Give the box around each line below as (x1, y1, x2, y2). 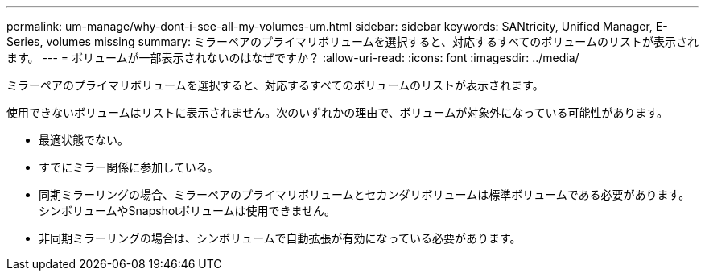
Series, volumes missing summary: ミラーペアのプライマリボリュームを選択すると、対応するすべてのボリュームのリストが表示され (6, 35, 699, 48)
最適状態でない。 (39, 133, 129, 147)
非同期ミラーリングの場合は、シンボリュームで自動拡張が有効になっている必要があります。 (39, 231, 522, 245)
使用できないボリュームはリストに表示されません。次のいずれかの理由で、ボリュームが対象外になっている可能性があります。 (6, 105, 669, 119)
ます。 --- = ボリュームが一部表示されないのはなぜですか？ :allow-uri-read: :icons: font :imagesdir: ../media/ (6, 51, 579, 64)
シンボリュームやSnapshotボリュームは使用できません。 (39, 204, 336, 217)
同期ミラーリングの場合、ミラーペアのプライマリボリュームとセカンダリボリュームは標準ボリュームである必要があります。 (39, 188, 691, 201)
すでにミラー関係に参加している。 (39, 160, 219, 174)
